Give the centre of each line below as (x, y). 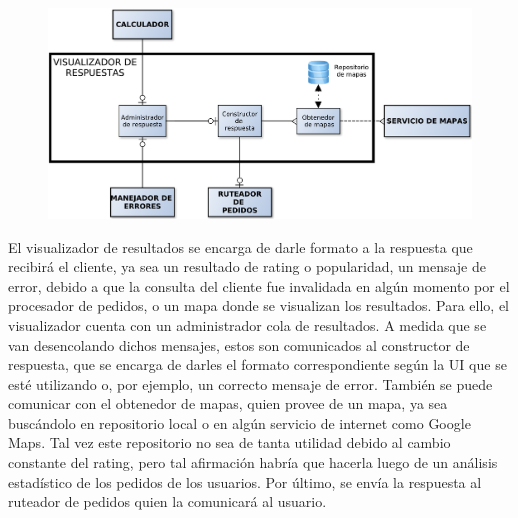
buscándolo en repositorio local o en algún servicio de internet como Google (239, 422)
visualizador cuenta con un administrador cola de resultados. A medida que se (247, 324)
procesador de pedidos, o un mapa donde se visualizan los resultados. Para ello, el (259, 305)
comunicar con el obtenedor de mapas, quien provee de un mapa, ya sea (228, 403)
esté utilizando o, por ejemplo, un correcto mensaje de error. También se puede (250, 383)
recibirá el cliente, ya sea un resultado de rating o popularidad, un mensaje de (247, 266)
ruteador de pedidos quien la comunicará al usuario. (167, 501)
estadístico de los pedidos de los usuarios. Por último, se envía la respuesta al (245, 481)
